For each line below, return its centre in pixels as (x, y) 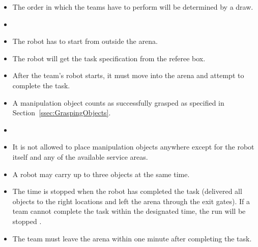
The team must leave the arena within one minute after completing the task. (132, 238)
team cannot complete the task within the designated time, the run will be (129, 211)
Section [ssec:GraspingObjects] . (62, 113)
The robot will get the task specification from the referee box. (109, 58)
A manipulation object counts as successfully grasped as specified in (118, 102)
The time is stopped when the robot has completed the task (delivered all (127, 191)
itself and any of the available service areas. (80, 156)
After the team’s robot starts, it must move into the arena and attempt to (128, 75)
